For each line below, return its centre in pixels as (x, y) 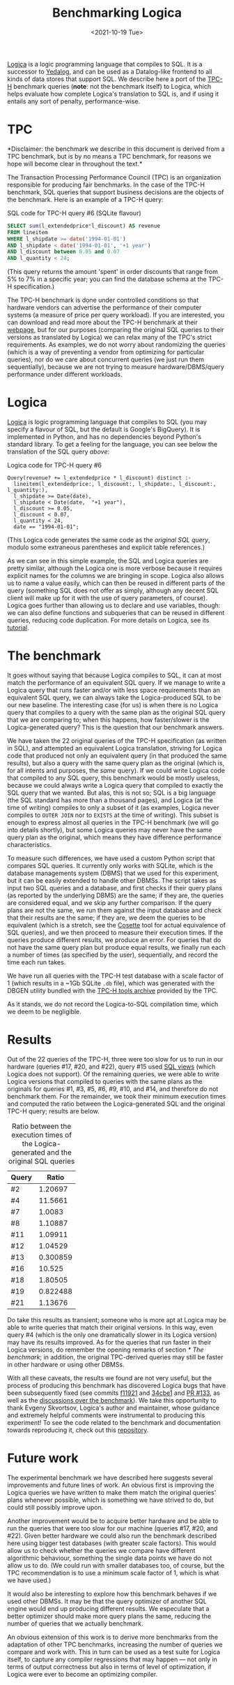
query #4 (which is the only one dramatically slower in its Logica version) (112, 1335)
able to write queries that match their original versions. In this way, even (110, 1327)
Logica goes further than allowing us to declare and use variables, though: (114, 605)
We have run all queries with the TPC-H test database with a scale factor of (116, 976)
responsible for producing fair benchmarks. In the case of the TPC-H (106, 185)
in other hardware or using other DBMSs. (66, 1364)
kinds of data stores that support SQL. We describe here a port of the (107, 79)
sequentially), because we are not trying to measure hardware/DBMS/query (116, 367)
